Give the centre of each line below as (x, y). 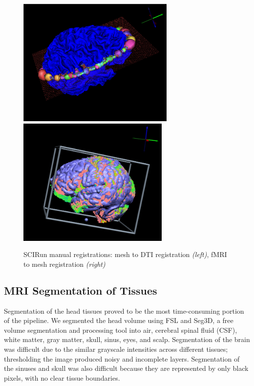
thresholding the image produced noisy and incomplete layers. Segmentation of (122, 358)
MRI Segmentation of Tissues (81, 290)
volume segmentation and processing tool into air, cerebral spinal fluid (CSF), (121, 330)
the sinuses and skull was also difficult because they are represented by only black (126, 368)
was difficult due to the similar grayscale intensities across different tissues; (116, 349)
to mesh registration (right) (64, 264)
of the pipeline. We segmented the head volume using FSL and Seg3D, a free (119, 320)
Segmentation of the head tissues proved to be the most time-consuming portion (124, 311)
